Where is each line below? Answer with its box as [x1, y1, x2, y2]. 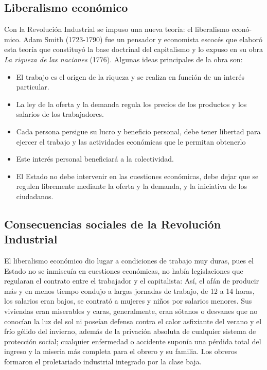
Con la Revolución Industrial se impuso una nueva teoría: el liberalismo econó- [4, 24, 252, 34]
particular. [16, 81, 49, 92]
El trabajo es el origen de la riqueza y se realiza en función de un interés [16, 71, 244, 82]
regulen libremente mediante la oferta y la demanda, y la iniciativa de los [16, 181, 247, 191]
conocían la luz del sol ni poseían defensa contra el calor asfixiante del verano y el [4, 315, 262, 326]
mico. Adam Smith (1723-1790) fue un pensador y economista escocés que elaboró [4, 33, 263, 44]
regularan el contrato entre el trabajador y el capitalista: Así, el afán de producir [4, 275, 259, 286]
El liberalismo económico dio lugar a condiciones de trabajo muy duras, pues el [4, 255, 254, 266]
